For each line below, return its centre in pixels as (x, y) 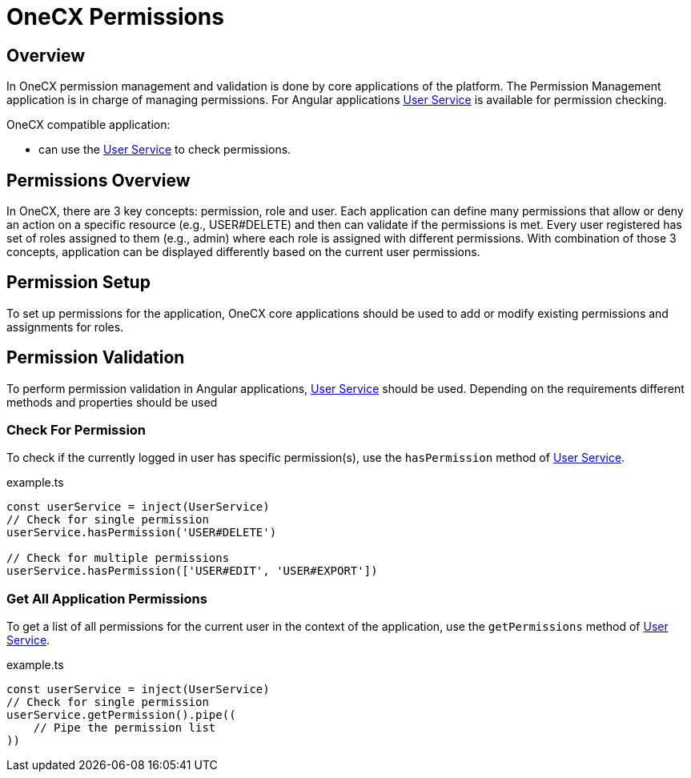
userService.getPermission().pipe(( (121, 715)
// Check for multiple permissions (118, 558)
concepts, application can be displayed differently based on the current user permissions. (243, 252)
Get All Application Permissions (107, 598)
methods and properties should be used (112, 402)
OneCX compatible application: (88, 125)
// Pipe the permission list (125, 728)
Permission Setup (78, 283)
